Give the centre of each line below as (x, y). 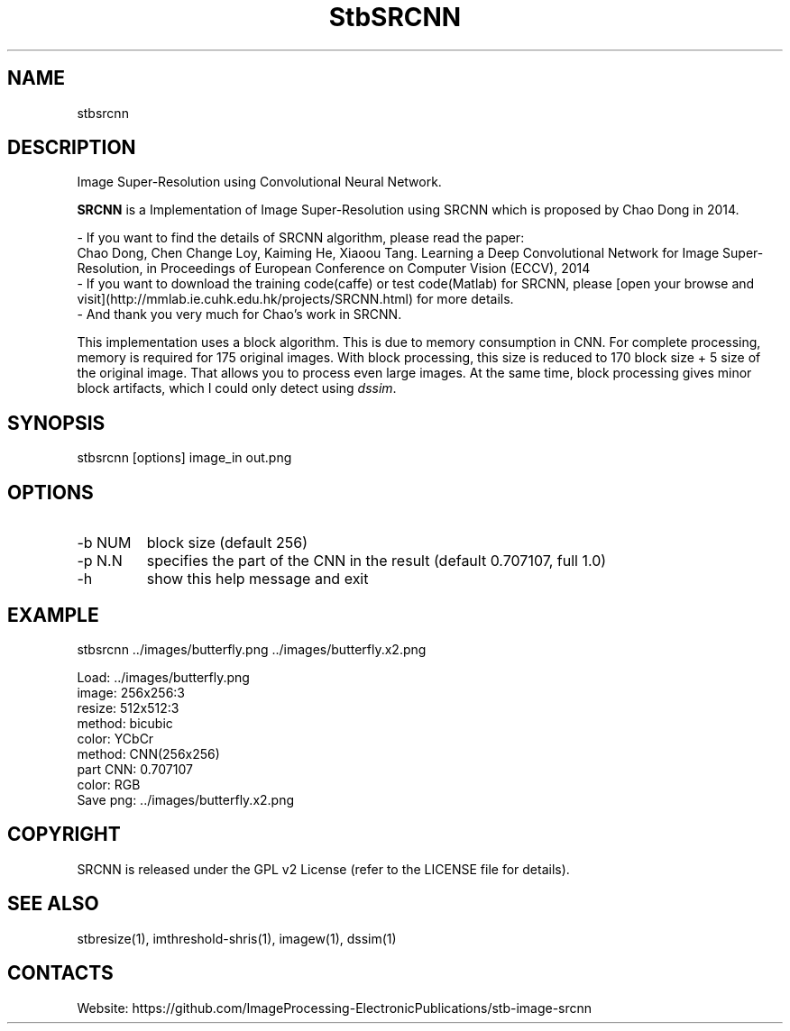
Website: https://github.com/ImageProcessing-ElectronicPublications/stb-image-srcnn (335, 1008)
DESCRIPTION (72, 148)
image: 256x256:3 (131, 692)
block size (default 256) (227, 543)
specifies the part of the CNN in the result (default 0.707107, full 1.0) (377, 561)
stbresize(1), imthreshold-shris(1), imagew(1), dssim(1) (237, 938)
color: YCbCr (115, 738)
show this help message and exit (257, 579)
